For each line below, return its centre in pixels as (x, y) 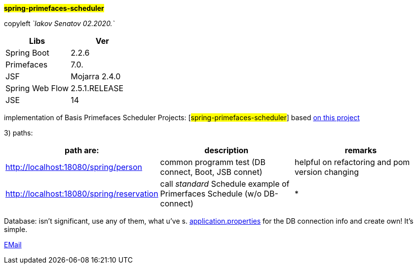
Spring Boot (27, 53)
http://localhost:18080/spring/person (74, 167)
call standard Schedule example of (225, 184)
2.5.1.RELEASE (97, 88)
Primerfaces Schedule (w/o (211, 194)
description (227, 150)
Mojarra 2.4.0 (96, 76)
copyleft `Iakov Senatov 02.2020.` (59, 23)
